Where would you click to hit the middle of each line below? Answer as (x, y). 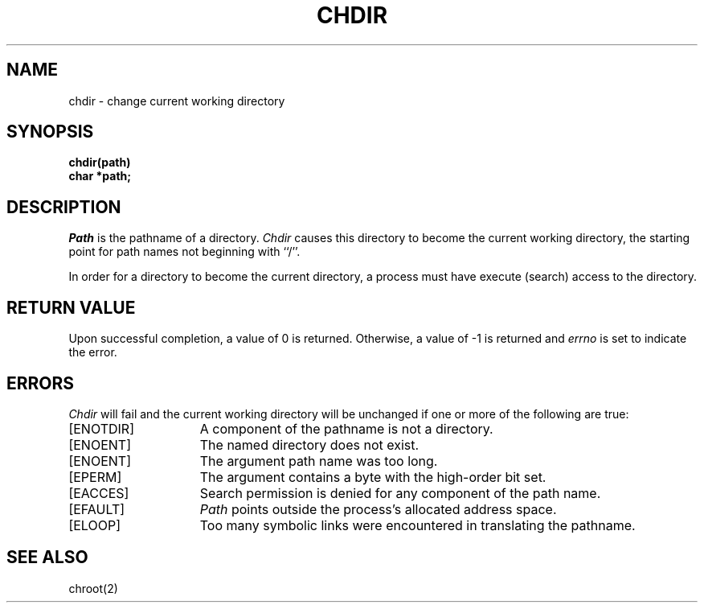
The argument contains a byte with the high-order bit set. (373, 477)
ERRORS (41, 383)
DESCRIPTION (64, 207)
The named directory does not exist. (309, 444)
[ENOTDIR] (101, 428)
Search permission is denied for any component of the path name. (400, 493)
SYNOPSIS (50, 132)
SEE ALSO (47, 558)
